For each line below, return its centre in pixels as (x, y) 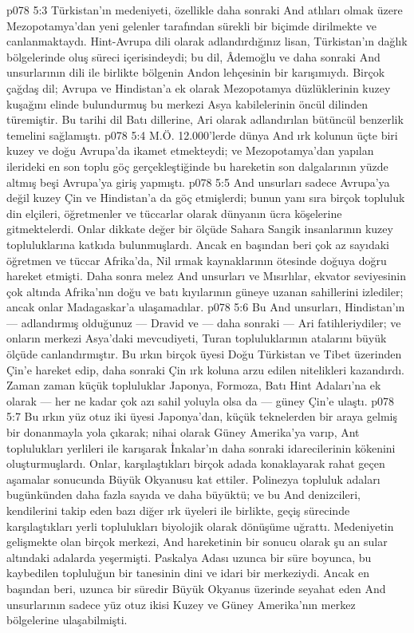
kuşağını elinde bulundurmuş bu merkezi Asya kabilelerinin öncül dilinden (187, 103)
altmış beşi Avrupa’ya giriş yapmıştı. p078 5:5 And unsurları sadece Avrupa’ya (198, 182)
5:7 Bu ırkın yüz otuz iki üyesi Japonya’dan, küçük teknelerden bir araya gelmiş (202, 416)
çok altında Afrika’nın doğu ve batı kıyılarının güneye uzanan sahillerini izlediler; (205, 291)
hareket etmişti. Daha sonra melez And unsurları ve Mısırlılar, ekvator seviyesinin (207, 276)
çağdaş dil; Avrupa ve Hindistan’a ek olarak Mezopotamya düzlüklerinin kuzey (199, 87)
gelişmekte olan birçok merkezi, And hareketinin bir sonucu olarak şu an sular (197, 542)
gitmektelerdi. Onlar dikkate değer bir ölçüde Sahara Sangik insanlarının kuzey (200, 229)
